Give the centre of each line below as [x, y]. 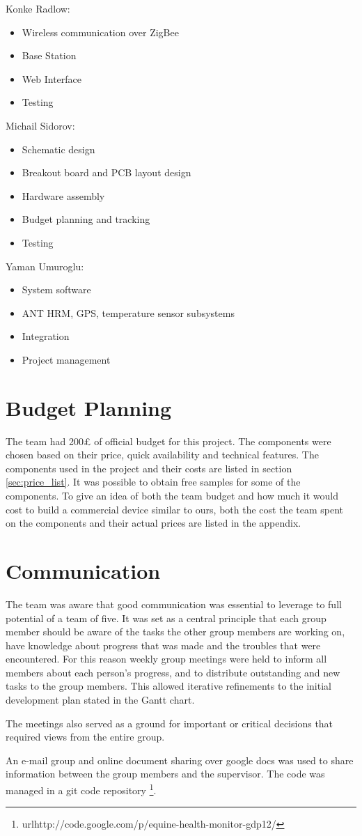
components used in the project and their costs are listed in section [149, 468]
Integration [46, 336]
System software [56, 289]
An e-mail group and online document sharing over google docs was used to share [180, 760]
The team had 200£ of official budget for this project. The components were [168, 441]
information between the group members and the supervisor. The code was [165, 774]
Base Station [49, 55]
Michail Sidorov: [40, 125]
